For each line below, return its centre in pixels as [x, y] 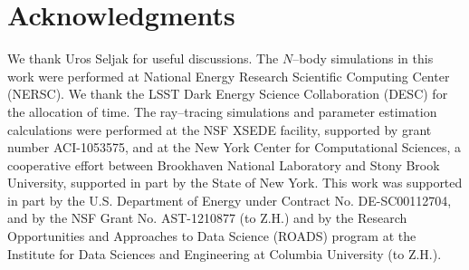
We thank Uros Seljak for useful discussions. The [143, 58]
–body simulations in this [363, 58]
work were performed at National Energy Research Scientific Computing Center [229, 76]
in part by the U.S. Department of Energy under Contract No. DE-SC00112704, [230, 200]
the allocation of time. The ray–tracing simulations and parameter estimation [222, 111]
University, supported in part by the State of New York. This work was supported [235, 183]
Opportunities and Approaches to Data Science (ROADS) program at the [212, 236]
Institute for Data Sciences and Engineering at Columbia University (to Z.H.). [225, 253]
